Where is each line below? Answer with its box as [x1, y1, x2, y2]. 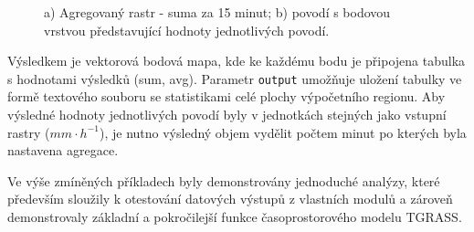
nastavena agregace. [7, 141, 119, 160]
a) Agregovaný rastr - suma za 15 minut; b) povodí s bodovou [44, 3, 391, 21]
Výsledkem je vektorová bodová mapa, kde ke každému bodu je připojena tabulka [7, 51, 466, 70]
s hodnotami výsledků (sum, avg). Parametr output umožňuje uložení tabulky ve [7, 69, 462, 88]
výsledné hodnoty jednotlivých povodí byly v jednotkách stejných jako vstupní [7, 105, 447, 124]
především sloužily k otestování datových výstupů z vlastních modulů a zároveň [7, 189, 453, 208]
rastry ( [7, 122, 50, 142]
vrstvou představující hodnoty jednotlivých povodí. [44, 20, 330, 39]
